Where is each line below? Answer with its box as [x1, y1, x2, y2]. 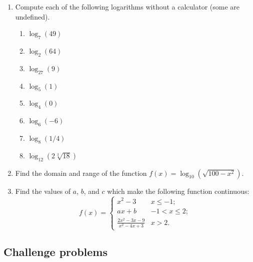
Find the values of [15, 185, 71, 196]
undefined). [15, 11, 50, 22]
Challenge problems [3, 244, 107, 259]
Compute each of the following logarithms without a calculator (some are [15, 2, 240, 12]
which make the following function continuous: [107, 185, 249, 196]
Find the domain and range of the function [15, 167, 147, 178]
